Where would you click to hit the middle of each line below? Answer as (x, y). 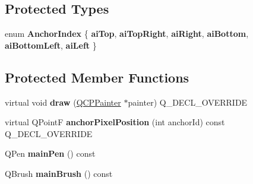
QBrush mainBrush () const (59, 173)
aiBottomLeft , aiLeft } (51, 45)
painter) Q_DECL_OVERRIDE (188, 102)
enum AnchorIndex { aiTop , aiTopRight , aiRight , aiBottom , (127, 34)
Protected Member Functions (97, 77)
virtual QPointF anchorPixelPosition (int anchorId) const (115, 122)
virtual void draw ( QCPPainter (63, 102)
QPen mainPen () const (50, 153)
